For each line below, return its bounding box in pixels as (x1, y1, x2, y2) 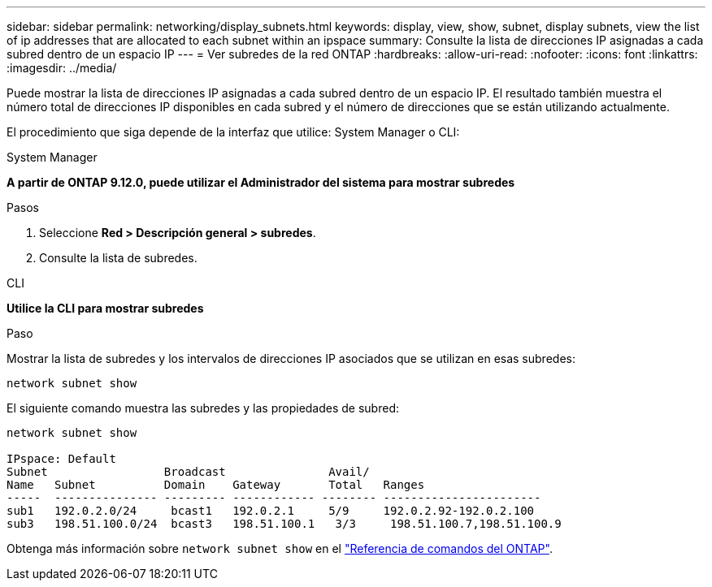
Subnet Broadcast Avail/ (7, 465, 370, 478)
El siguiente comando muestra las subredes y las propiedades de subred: (7, 401, 399, 415)
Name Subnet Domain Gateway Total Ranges (7, 478, 425, 491)
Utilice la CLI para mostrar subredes (7, 301, 204, 315)
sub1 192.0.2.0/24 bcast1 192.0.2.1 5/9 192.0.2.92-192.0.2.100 (7, 504, 535, 517)
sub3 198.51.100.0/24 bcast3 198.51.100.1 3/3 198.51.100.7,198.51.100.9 (7, 517, 562, 530)
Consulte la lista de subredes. (39, 251, 198, 265)
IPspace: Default (7, 452, 116, 465)
